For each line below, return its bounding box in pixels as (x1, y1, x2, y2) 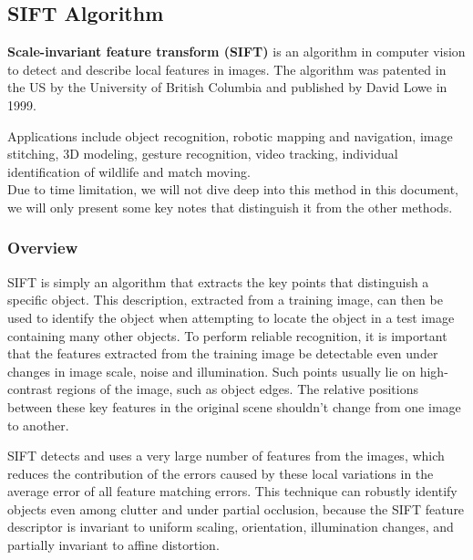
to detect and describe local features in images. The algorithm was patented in (7, 59, 447, 78)
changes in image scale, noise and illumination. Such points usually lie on (7, 361, 416, 380)
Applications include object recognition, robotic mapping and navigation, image (7, 126, 453, 145)
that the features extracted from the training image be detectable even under (7, 344, 438, 363)
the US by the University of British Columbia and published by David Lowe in (7, 78, 447, 97)
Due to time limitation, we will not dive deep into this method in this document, (7, 180, 459, 199)
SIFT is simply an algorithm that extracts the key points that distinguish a (7, 272, 429, 291)
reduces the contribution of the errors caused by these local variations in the (7, 463, 434, 482)
